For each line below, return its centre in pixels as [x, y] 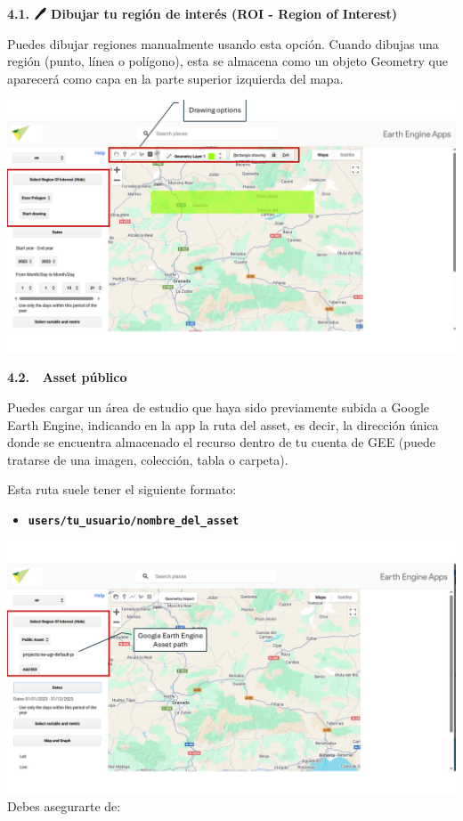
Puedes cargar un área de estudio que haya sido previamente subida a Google [219, 407]
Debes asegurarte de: [64, 805]
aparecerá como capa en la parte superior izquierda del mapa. [175, 78]
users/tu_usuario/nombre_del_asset [134, 521]
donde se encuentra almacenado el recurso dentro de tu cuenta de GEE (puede [222, 442]
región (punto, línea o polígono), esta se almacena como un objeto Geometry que [227, 61]
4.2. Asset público [67, 377]
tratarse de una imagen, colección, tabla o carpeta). [148, 459]
